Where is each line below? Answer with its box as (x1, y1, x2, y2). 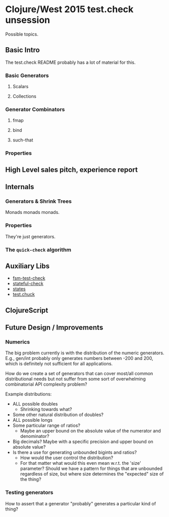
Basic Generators (5, 72, 49, 79)
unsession (5, 14, 50, 26)
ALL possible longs (12, 417, 53, 423)
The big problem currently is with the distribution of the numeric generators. (5, 350, 164, 356)
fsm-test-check (12, 275, 46, 281)
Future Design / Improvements (5, 323, 104, 332)
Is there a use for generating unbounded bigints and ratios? (12, 450, 137, 456)
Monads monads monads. (5, 209, 60, 215)
